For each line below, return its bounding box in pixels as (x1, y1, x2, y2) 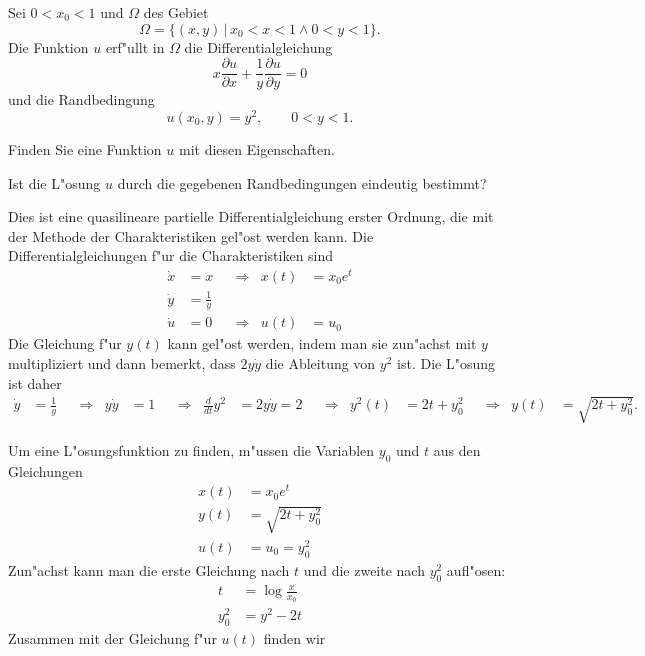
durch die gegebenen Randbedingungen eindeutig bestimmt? (117, 172, 487, 193)
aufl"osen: (446, 559, 506, 580)
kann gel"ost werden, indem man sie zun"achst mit (167, 333, 477, 354)
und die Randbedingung (8, 89, 155, 110)
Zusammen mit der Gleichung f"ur (8, 628, 217, 649)
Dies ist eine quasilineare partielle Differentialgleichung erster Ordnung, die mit (8, 206, 494, 227)
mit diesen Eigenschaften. (178, 138, 335, 159)
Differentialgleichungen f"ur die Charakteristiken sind (8, 245, 334, 266)
